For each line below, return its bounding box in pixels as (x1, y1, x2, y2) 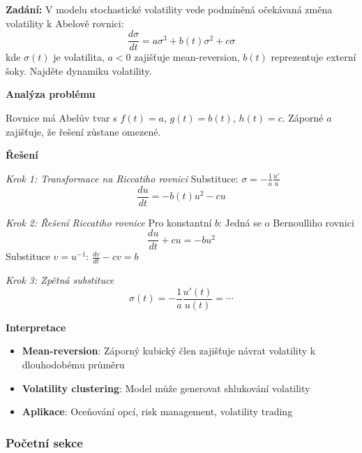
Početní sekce (6, 433, 83, 451)
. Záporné (282, 110, 324, 125)
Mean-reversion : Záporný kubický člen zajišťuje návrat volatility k (22, 343, 316, 358)
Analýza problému (6, 87, 96, 101)
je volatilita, (53, 50, 105, 64)
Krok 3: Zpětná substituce (6, 273, 114, 287)
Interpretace (6, 319, 66, 334)
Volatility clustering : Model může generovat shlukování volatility (22, 380, 310, 395)
